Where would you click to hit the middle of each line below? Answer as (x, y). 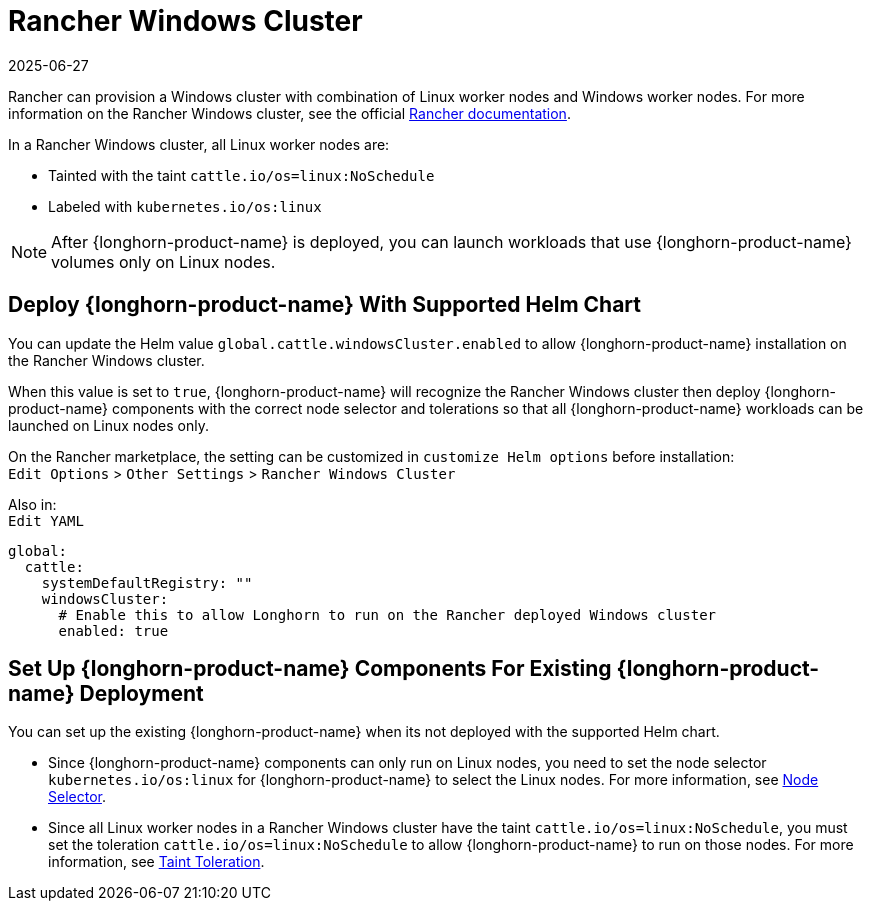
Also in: (32, 504)
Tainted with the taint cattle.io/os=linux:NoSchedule (241, 175)
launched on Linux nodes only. (108, 425)
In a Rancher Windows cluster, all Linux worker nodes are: (199, 144)
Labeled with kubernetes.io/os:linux (185, 206)
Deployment (141, 694)
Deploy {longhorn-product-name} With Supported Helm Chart (324, 305)
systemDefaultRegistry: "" (147, 582)
